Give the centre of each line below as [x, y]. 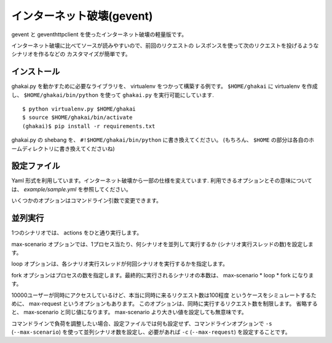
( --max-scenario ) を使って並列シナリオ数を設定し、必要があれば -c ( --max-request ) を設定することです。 [151, 332]
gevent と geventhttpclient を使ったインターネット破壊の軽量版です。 [99, 34]
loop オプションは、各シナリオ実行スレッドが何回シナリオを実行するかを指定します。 [120, 264]
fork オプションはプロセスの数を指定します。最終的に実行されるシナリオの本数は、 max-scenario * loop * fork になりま [163, 275]
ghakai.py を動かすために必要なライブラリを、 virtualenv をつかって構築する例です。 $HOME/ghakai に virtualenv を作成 [164, 87]
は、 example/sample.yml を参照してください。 [71, 189]
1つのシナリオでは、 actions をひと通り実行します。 [77, 233]
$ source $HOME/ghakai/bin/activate [77, 118]
